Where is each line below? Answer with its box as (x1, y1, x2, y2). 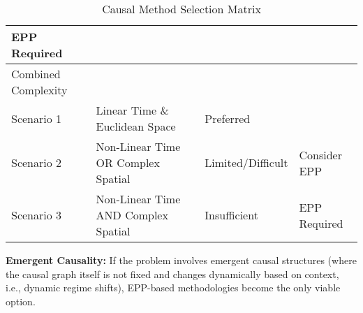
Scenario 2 (11, 154, 62, 170)
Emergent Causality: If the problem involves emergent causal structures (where (6, 253, 357, 267)
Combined (11, 66, 61, 82)
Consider (299, 146, 342, 163)
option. (6, 293, 36, 308)
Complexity (11, 82, 68, 98)
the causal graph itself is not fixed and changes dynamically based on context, (6, 266, 339, 281)
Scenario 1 (11, 110, 62, 126)
